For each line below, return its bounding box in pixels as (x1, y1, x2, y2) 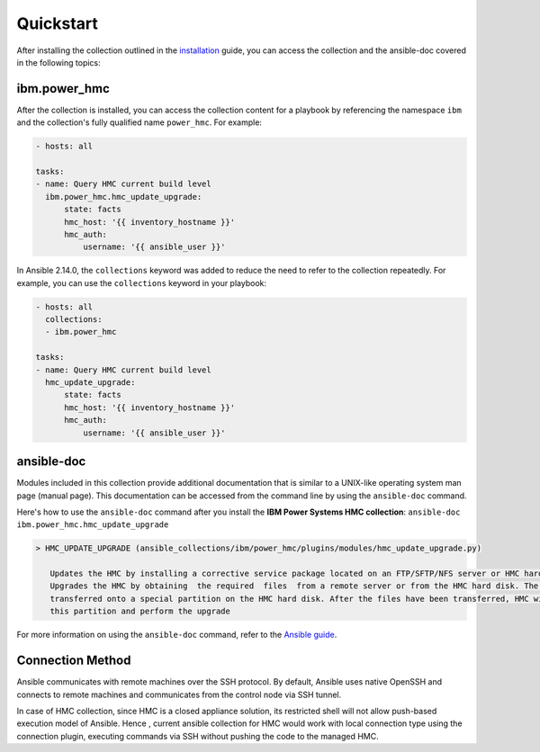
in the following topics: (16, 57, 101, 67)
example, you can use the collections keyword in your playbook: (16, 277, 267, 288)
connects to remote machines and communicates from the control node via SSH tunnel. (16, 689, 342, 700)
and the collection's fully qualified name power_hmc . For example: (16, 117, 263, 128)
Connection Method (16, 653, 131, 668)
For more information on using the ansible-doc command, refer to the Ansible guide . (16, 630, 337, 640)
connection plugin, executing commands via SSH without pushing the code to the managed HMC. (16, 730, 380, 741)
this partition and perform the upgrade (49, 606, 231, 616)
